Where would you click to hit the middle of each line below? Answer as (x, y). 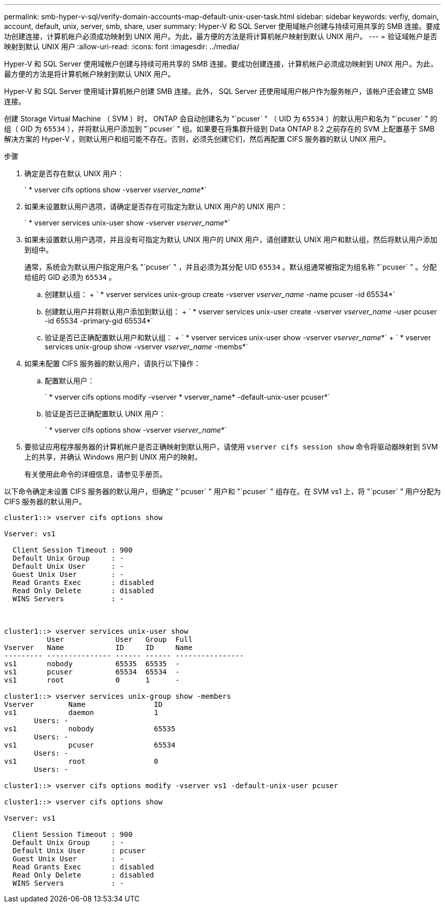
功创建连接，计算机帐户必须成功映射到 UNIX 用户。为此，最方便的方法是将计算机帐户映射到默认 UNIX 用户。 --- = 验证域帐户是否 (221, 36)
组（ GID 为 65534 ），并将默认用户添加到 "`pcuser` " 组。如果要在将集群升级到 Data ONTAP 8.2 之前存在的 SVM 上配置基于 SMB (219, 129)
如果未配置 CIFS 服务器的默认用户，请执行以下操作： (113, 363)
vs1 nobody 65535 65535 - (92, 664)
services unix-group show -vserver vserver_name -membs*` (147, 347)
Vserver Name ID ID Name (98, 647)
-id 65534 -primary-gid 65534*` (99, 321)
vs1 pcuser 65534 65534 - (92, 672)
